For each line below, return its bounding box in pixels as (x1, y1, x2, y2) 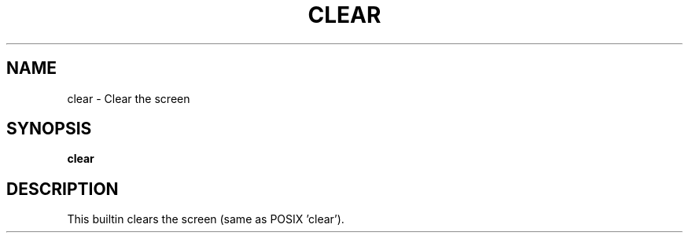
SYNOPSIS (6, 119, 92, 139)
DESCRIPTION (6, 178, 119, 199)
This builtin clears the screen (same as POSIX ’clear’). (67, 212, 344, 226)
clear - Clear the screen (67, 91, 190, 105)
